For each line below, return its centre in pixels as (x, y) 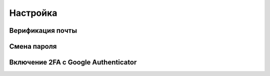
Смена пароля (33, 46)
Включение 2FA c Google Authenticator (73, 62)
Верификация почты (43, 31)
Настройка (33, 13)
